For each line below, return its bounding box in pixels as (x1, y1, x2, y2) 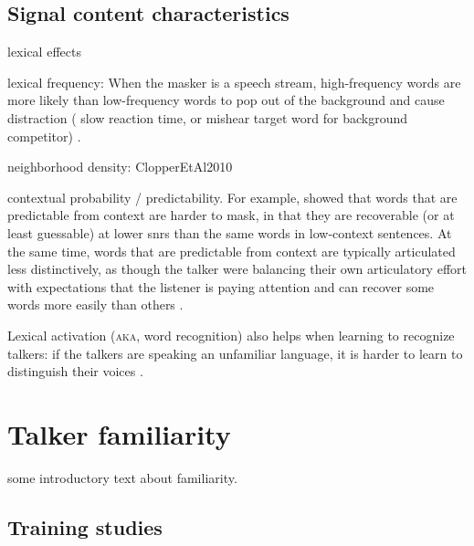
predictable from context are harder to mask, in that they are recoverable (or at (7, 205, 455, 225)
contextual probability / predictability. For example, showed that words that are (7, 187, 458, 206)
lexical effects (7, 42, 81, 61)
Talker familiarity (7, 415, 231, 452)
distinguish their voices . (7, 362, 143, 381)
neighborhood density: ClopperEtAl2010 (7, 157, 233, 176)
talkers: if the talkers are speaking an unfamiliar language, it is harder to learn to (7, 343, 463, 362)
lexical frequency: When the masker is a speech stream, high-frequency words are (7, 72, 461, 91)
